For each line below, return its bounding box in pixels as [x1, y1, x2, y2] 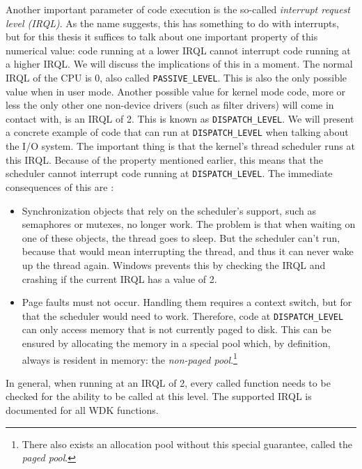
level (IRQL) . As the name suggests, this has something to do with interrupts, [6, 15, 339, 30]
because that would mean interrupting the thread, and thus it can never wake [22, 244, 354, 259]
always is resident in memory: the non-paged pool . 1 [22, 350, 237, 367]
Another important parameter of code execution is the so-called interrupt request [6, 2, 350, 16]
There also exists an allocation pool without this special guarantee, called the [22, 436, 352, 451]
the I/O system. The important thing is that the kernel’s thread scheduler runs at [6, 139, 355, 153]
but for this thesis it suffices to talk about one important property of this [6, 29, 318, 44]
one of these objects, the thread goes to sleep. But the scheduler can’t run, [22, 230, 340, 245]
